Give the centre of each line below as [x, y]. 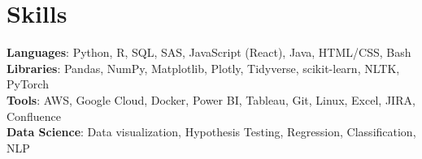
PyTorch [28, 84]
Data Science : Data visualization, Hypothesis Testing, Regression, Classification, [211, 132]
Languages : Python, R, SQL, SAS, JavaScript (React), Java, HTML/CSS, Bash [209, 52]
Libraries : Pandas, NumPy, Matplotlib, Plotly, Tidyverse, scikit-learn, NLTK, [203, 68]
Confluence [34, 116]
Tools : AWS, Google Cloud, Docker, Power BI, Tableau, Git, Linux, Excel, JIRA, [211, 99]
